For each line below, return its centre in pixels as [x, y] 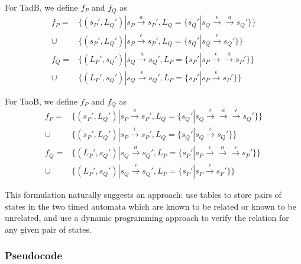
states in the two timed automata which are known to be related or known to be [150, 206]
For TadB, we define [41, 7]
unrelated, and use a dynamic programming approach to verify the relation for [147, 218]
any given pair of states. [48, 229]
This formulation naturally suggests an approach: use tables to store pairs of [143, 195]
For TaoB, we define [41, 101]
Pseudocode [34, 255]
